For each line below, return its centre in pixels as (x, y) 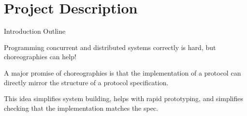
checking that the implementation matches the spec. (81, 108)
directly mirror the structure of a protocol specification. (86, 82)
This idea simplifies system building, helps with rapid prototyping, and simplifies (124, 98)
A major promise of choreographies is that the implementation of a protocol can (123, 72)
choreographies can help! (40, 57)
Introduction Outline (35, 31)
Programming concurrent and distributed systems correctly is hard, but (110, 47)
